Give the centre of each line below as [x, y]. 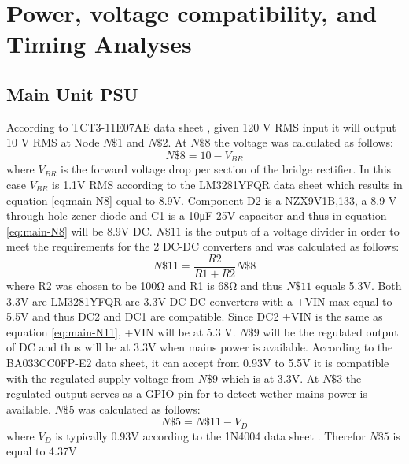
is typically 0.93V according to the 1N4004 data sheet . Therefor [210, 435]
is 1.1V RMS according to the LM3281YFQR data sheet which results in [227, 184]
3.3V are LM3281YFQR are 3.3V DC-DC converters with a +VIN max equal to [199, 301]
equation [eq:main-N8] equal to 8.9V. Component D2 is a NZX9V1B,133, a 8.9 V [202, 200]
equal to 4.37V [42, 451]
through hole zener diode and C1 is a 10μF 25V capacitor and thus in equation [197, 215]
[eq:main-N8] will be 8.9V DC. [79, 230]
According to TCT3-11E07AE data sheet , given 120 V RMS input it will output [201, 126]
